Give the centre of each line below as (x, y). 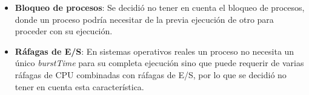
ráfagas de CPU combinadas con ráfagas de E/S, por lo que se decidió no (151, 74)
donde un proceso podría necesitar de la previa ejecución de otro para (144, 19)
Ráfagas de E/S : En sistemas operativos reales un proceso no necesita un (154, 51)
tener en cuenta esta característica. (79, 86)
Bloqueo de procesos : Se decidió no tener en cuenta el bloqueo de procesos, (160, 7)
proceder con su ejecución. (64, 31)
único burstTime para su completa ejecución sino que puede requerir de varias (159, 63)
